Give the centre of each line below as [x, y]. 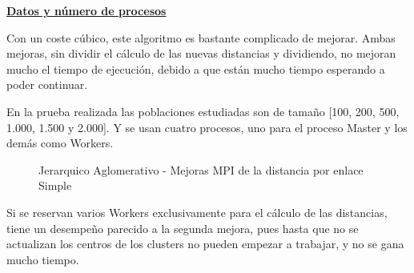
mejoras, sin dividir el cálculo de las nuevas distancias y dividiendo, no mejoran [201, 53]
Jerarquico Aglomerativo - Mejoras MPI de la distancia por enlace [201, 169]
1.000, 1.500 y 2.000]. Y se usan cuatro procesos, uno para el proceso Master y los [207, 127]
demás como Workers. [60, 143]
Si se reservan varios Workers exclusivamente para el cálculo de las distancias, [197, 212]
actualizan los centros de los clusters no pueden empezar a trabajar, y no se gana [205, 244]
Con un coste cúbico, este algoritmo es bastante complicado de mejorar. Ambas [201, 37]
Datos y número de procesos [86, 10]
